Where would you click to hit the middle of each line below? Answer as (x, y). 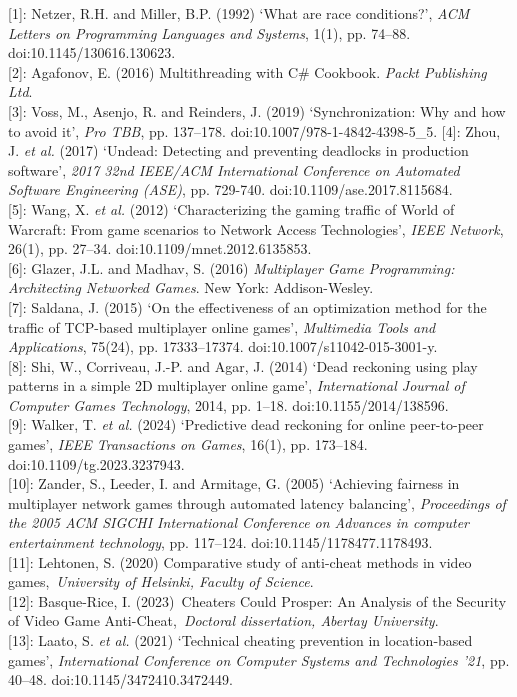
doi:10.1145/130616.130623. (92, 52)
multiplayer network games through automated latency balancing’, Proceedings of (257, 502)
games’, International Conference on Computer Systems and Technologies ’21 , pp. (259, 659)
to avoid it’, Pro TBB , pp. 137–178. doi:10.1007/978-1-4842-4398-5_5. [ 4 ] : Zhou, (254, 130)
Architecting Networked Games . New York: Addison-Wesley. (191, 287)
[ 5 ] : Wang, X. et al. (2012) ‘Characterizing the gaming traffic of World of (231, 208)
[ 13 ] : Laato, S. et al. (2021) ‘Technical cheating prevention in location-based (240, 640)
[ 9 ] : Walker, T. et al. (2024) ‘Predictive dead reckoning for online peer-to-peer (246, 424)
